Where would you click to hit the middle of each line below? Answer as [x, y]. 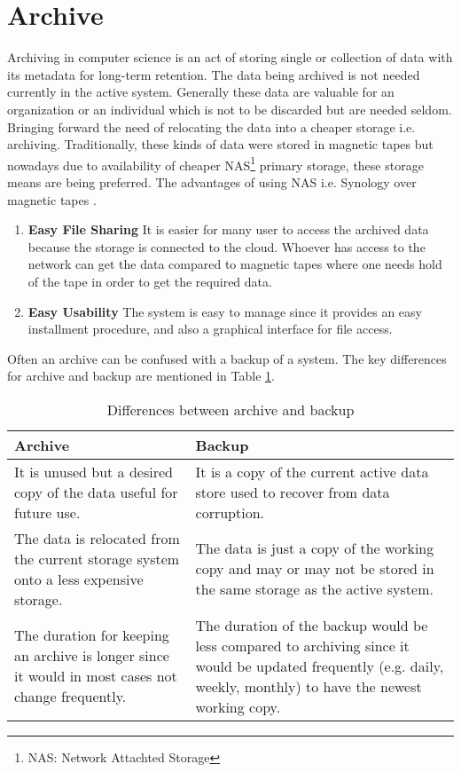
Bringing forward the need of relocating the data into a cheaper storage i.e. [211, 126]
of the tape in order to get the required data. [150, 281]
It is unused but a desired [94, 471]
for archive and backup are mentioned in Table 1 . [141, 376]
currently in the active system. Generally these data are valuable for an [201, 92]
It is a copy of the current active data [312, 471]
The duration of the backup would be [312, 625]
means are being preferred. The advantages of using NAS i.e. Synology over [212, 181]
